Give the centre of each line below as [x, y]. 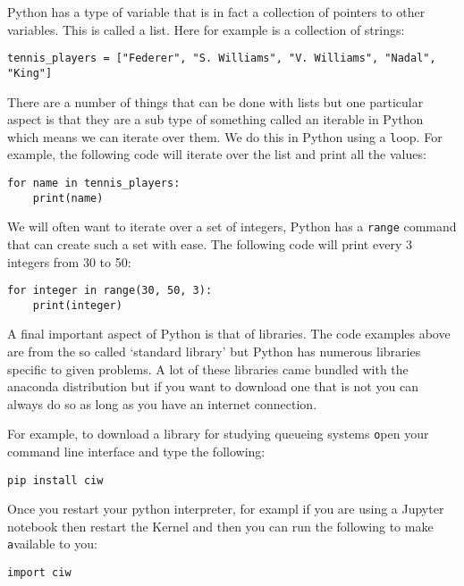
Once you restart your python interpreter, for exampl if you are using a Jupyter [226, 509]
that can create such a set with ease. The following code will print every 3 [210, 243]
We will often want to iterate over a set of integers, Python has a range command [232, 226]
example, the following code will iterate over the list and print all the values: [217, 154]
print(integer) [77, 305]
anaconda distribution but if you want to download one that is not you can [213, 386]
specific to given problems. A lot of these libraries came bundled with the [208, 368]
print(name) [68, 198]
